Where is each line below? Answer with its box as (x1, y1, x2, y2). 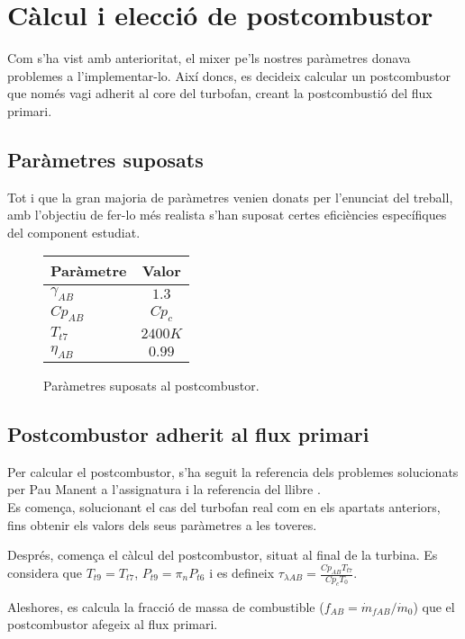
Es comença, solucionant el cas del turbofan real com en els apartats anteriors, (7, 497, 441, 516)
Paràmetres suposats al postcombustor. (43, 375, 260, 394)
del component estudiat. (7, 222, 141, 241)
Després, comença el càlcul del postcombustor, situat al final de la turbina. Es (7, 545, 438, 564)
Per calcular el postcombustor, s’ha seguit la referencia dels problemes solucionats (7, 462, 459, 481)
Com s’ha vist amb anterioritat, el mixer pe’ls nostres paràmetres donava (7, 49, 411, 67)
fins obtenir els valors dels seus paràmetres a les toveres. (7, 515, 317, 534)
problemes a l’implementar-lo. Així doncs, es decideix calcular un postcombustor (7, 66, 451, 85)
